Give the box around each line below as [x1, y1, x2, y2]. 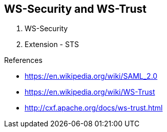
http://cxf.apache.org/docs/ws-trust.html [25, 103, 163, 113]
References [4, 56, 43, 65]
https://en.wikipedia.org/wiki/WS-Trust [25, 87, 155, 97]
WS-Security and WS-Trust [4, 3, 147, 15]
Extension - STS [25, 40, 79, 49]
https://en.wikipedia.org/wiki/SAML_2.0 [25, 72, 158, 81]
